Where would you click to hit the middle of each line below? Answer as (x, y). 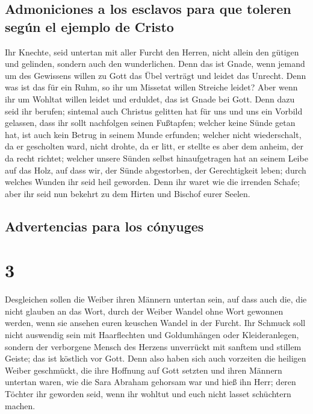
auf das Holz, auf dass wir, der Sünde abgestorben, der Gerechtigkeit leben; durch (156, 170)
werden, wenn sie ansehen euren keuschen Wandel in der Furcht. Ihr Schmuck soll (155, 323)
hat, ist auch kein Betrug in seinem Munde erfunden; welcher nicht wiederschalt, (153, 134)
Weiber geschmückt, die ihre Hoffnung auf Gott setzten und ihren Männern (144, 370)
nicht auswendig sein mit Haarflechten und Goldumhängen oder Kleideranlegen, (152, 334)
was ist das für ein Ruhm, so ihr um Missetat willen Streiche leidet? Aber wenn (151, 87)
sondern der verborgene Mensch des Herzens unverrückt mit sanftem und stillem (153, 346)
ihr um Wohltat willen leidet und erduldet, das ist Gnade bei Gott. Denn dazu (150, 99)
